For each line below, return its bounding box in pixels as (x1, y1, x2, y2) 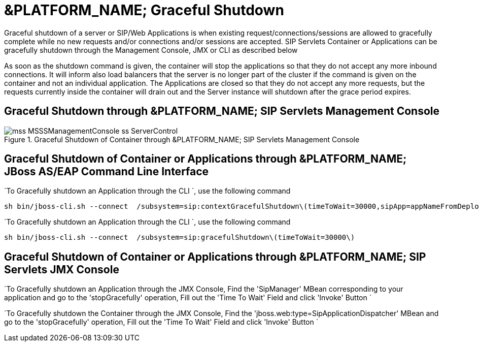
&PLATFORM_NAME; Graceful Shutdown (4, 2, 284, 19)
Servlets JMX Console (4, 263, 119, 276)
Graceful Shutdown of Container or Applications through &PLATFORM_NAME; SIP (4, 250, 426, 263)
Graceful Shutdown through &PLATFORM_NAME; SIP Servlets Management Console (4, 105, 439, 118)
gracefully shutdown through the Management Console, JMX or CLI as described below (4, 45, 298, 54)
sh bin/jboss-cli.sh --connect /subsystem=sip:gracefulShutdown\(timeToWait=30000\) (4, 233, 355, 242)
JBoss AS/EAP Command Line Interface (4, 165, 209, 178)
